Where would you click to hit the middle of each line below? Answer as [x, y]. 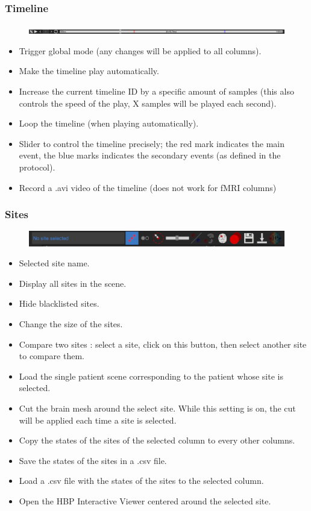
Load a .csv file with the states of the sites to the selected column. [141, 481]
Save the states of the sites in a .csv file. [93, 460]
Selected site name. [54, 263]
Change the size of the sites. [71, 323]
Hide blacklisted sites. [59, 303]
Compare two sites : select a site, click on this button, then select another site [163, 344]
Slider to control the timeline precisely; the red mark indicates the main [152, 143]
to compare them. [52, 356]
